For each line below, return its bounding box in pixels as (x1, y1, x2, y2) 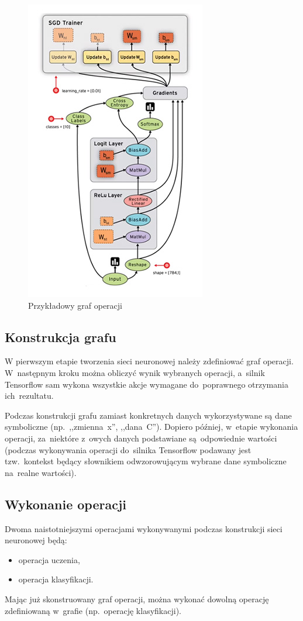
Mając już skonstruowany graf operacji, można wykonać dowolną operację (5, 592, 269, 605)
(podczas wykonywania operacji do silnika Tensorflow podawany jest (5, 443, 252, 456)
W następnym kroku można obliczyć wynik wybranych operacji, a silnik (5, 366, 265, 378)
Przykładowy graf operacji (28, 299, 122, 311)
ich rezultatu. (5, 389, 54, 402)
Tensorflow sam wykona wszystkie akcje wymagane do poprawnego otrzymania (5, 378, 288, 390)
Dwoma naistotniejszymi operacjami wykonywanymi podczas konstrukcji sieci (5, 522, 283, 534)
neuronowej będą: (5, 534, 67, 546)
